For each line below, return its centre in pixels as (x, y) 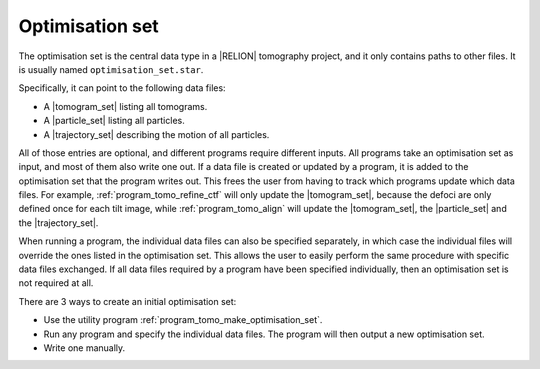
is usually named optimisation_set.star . (111, 69)
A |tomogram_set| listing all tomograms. (125, 106)
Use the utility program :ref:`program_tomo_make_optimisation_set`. (183, 320)
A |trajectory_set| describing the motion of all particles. (156, 134)
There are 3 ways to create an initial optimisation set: (127, 301)
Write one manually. (84, 347)
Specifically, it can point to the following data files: (122, 88)
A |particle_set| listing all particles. (114, 121)
